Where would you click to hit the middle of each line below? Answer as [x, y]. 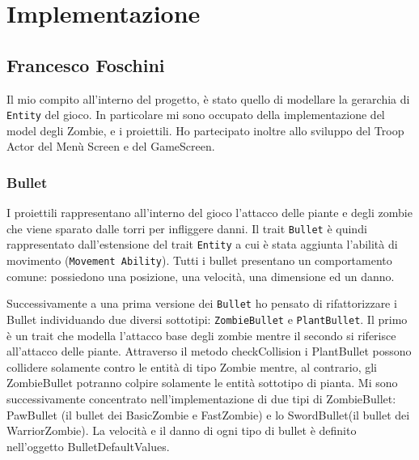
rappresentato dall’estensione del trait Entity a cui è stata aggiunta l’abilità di [202, 244]
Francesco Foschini [86, 64]
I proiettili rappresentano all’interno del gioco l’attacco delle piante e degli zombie [209, 213]
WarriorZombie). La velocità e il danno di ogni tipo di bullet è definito [182, 430]
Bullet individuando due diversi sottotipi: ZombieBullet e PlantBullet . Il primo [207, 319]
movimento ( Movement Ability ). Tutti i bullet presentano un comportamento [199, 260]
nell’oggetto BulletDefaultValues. [88, 446]
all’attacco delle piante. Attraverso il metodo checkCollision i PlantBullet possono [209, 351]
